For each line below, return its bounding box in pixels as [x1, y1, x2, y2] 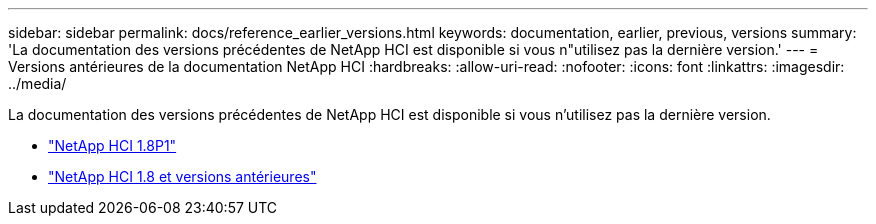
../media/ [8, 75, 67, 92]
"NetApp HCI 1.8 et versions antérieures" [48, 168, 317, 185]
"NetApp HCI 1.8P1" [48, 137, 177, 154]
